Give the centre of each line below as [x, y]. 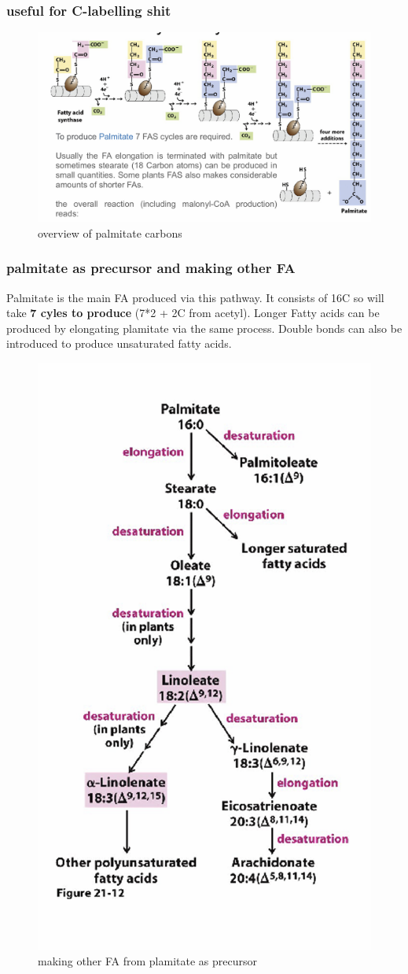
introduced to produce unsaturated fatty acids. [119, 343]
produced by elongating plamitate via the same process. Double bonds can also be [204, 328]
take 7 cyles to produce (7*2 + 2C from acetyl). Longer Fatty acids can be [193, 313]
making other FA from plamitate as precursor [147, 961]
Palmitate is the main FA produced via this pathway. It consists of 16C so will [195, 297]
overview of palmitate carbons [110, 232]
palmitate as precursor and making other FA [151, 268]
